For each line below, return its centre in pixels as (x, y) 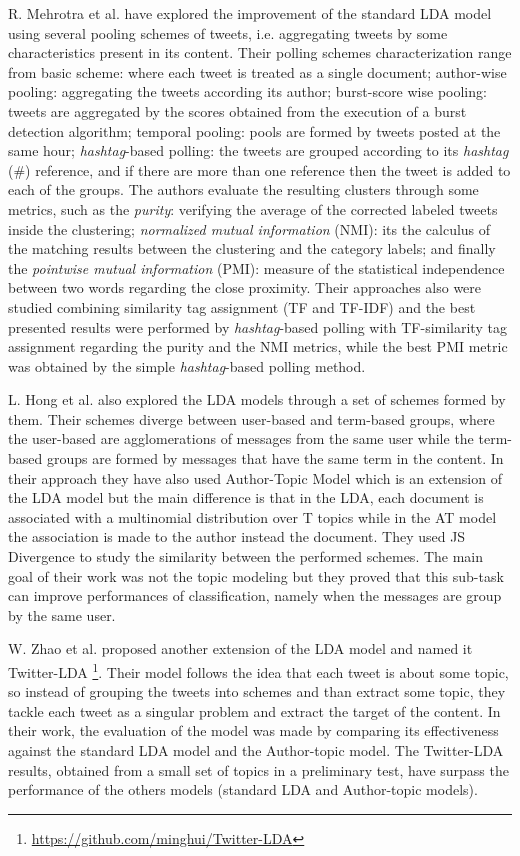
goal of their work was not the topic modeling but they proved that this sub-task (256, 575)
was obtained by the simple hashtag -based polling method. (187, 365)
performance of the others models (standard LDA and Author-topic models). (243, 789)
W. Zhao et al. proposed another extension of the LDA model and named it (240, 648)
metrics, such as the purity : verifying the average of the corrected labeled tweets (253, 208)
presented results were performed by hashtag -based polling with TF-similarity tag (257, 326)
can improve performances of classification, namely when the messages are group (255, 595)
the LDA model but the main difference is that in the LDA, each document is (246, 497)
